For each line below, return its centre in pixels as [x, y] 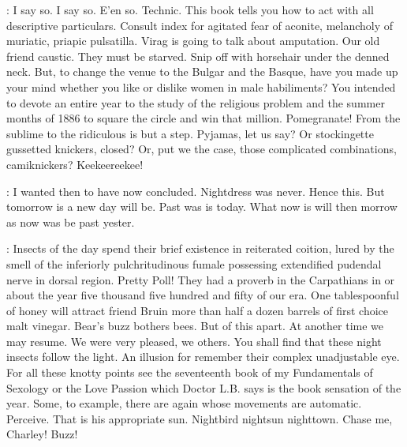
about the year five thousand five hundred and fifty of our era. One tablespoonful [203, 295]
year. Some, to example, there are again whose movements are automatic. [184, 403]
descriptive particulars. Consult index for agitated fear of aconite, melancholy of [200, 25]
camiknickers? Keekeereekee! [75, 164]
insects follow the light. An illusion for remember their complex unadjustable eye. [203, 357]
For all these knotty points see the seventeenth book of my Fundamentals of [190, 372]
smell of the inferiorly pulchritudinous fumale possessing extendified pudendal [194, 263]
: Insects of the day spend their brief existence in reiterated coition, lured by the [200, 248]
